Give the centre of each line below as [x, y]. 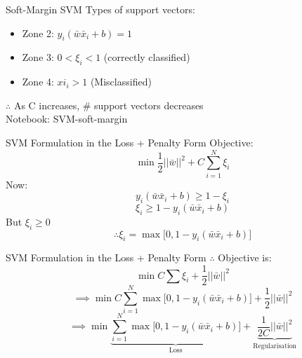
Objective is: [245, 257]
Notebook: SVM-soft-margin [67, 119]
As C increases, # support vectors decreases [109, 105]
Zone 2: [38, 33]
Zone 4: [38, 82]
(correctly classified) [147, 57]
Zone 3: [38, 57]
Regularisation [275, 346]
